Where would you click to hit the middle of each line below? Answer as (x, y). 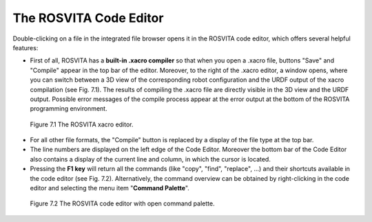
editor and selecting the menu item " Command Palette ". (110, 188)
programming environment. (69, 109)
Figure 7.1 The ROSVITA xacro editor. (82, 124)
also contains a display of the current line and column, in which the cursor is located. (151, 159)
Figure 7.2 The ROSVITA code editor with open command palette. (122, 203)
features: (25, 47)
